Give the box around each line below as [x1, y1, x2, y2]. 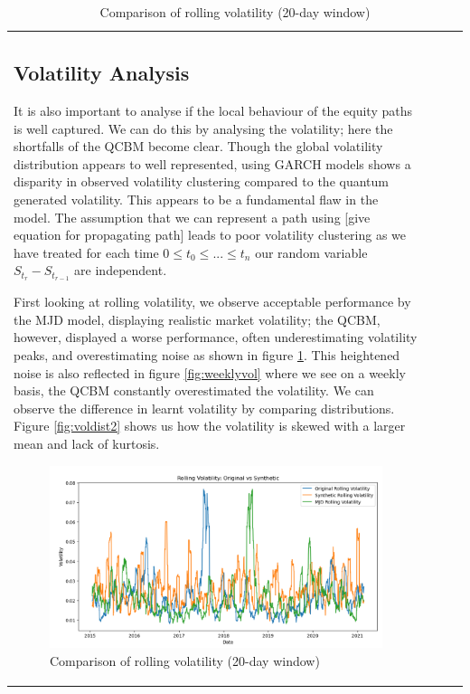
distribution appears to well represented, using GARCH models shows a [14, 154, 411, 173]
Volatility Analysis [14, 59, 190, 87]
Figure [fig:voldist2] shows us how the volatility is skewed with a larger [14, 416, 406, 435]
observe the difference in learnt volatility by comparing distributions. [14, 398, 395, 417]
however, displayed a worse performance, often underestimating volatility [14, 328, 418, 347]
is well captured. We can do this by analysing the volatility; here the [14, 119, 393, 138]
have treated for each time [14, 242, 159, 261]
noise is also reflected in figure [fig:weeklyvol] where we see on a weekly [14, 363, 406, 382]
